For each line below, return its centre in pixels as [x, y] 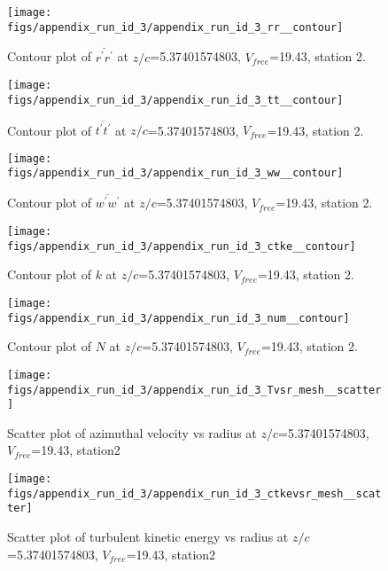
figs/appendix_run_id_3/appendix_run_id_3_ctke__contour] [182, 246]
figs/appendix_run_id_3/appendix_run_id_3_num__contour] [178, 318]
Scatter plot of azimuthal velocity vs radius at [132, 432]
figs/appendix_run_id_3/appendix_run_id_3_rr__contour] [175, 27]
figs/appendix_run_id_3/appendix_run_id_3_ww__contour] [175, 173]
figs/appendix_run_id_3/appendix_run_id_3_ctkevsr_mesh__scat [194, 493]
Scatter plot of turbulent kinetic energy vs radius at [148, 536]
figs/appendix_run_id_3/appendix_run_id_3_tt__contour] [175, 100]
